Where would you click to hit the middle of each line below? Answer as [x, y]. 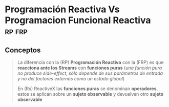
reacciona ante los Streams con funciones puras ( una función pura [90, 68]
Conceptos [23, 50]
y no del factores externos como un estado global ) [71, 79]
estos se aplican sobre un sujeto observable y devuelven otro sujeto [90, 94]
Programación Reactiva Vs [62, 9]
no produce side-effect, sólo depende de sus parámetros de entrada [90, 73]
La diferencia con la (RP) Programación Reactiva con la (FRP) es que [90, 62]
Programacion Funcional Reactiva [78, 20]
